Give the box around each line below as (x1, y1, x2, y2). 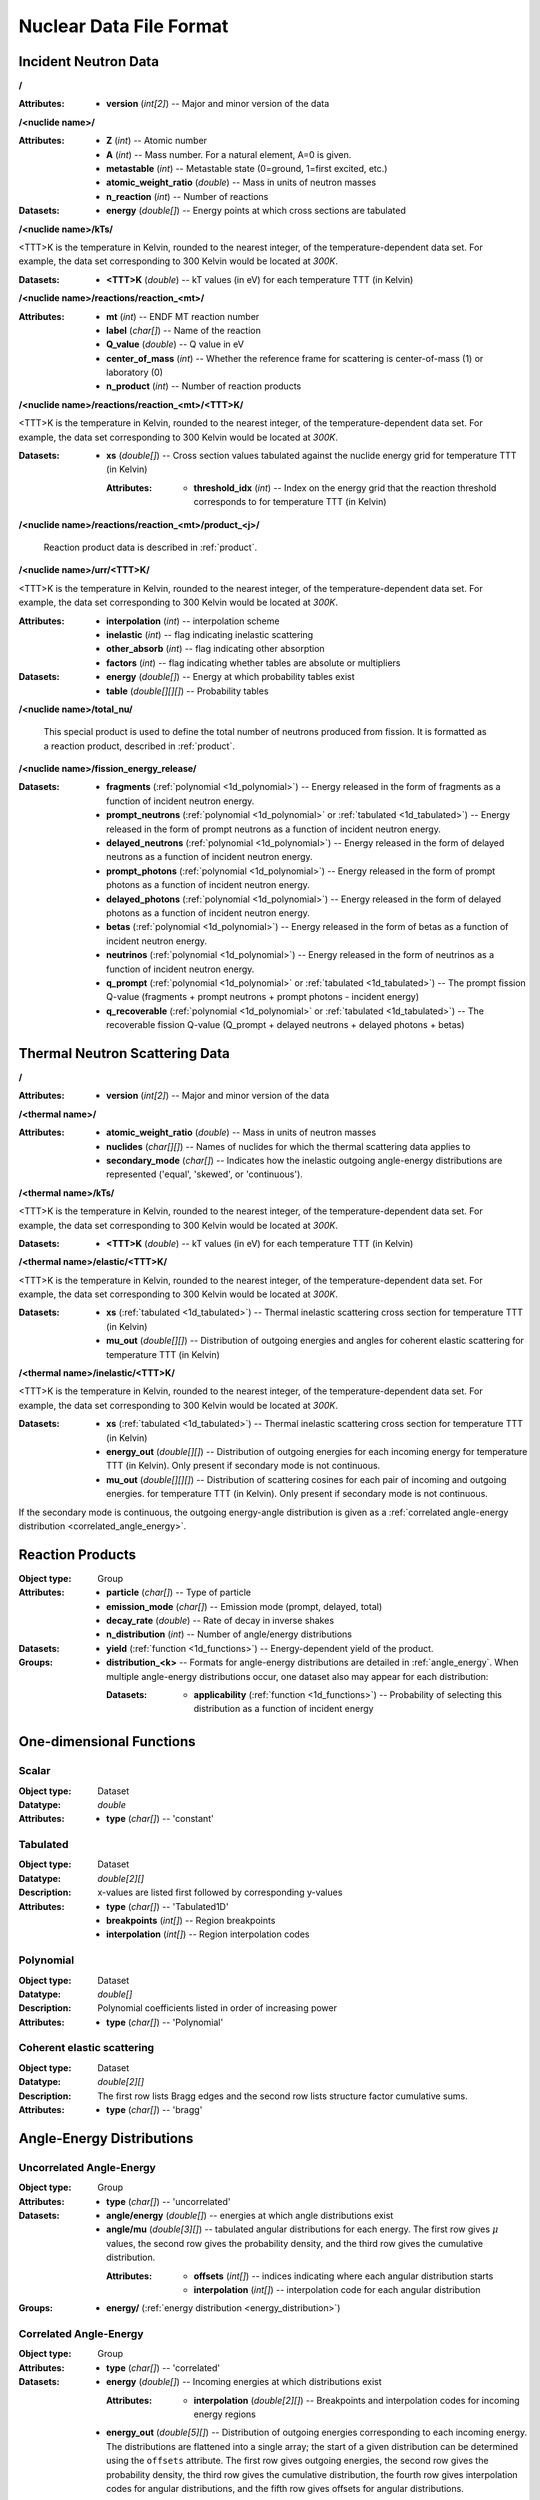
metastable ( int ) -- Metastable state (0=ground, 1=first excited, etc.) (106, 163, 388, 175)
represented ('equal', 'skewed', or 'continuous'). (106, 1168, 304, 1180)
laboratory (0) (106, 366, 164, 379)
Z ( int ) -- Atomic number (106, 135, 208, 147)
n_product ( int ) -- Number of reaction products (106, 380, 302, 392)
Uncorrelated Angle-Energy (18, 2160, 157, 2174)
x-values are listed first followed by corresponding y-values (97, 1886, 343, 1899)
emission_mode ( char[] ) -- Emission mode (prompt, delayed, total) (106, 1600, 383, 1612)
